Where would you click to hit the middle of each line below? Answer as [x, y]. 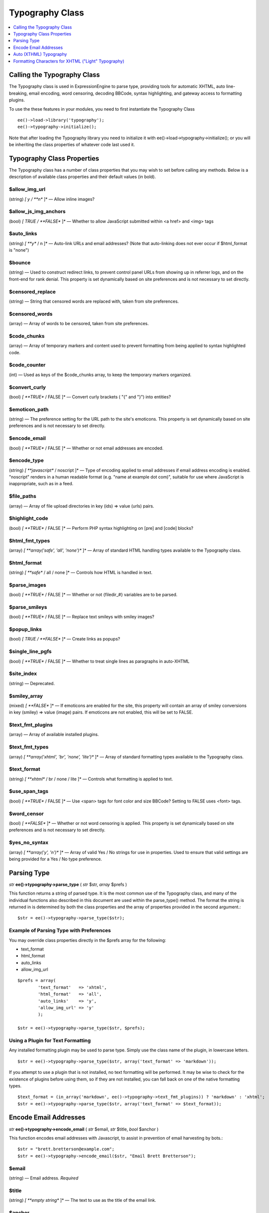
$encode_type [26, 460]
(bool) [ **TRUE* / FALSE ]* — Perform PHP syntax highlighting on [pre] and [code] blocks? [101, 528]
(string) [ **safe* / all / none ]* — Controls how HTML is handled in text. [81, 573]
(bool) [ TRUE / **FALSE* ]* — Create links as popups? [65, 639]
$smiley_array [26, 696]
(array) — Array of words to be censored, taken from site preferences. [79, 324]
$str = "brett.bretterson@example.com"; [66, 1149]
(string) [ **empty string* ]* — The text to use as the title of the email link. [83, 1200]
